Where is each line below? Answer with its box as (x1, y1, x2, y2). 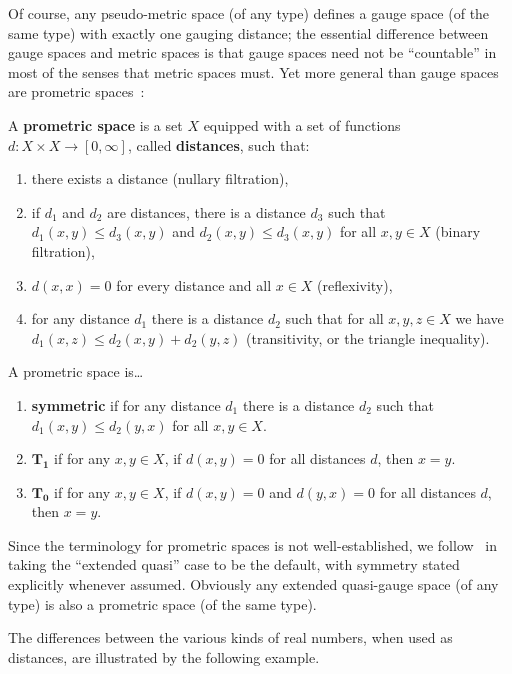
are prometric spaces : (8, 81, 145, 102)
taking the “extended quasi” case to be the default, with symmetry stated (8, 554, 460, 575)
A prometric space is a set (8, 114, 183, 135)
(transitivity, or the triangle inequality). (246, 327, 490, 348)
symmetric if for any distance (31, 394, 221, 415)
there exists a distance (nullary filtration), (31, 168, 289, 189)
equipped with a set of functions (203, 114, 401, 135)
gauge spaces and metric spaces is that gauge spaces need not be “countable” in (8, 42, 497, 63)
